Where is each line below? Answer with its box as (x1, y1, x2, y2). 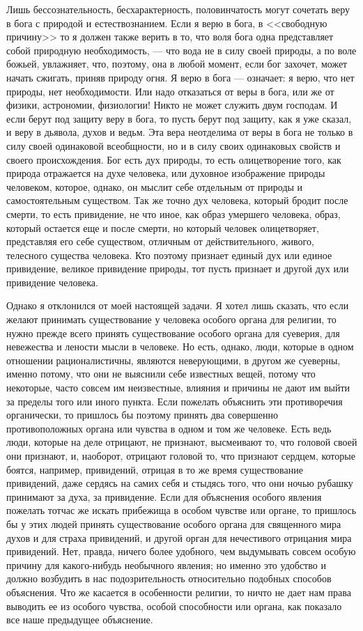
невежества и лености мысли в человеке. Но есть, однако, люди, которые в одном (6, 339, 354, 354)
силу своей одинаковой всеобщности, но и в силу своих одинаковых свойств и (6, 138, 341, 153)
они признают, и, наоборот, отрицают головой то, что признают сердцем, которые (6, 449, 355, 462)
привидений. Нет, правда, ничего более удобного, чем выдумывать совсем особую (6, 544, 356, 559)
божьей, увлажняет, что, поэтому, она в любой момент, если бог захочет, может (6, 56, 348, 71)
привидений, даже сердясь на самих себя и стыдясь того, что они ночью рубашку (6, 476, 353, 490)
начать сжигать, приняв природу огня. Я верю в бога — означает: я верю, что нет (6, 70, 355, 84)
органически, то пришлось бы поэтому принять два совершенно (6, 407, 279, 422)
